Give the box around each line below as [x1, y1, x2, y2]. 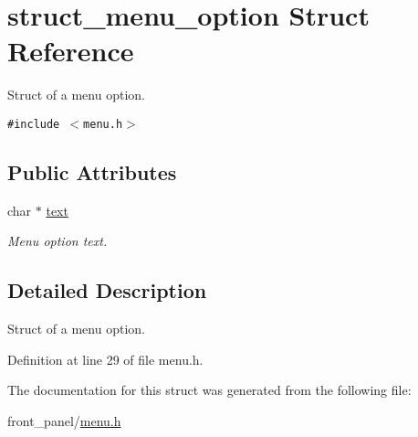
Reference [7, 32, 134, 69]
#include [7, 117, 60, 131]
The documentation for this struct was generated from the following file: [7, 380, 412, 400]
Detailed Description [7, 276, 207, 304]
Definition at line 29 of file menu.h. [7, 349, 204, 368]
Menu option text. [7, 231, 108, 250]
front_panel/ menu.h [7, 410, 121, 430]
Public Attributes [7, 157, 177, 186]
